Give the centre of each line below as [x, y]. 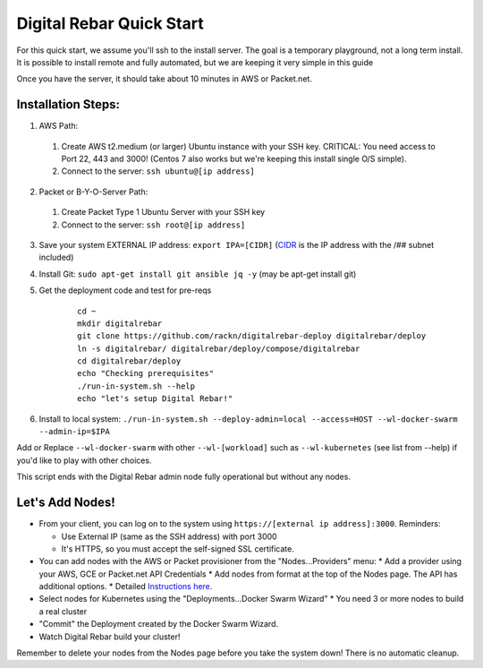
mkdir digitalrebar [120, 323]
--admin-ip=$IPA [75, 432]
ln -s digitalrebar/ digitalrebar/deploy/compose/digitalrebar [219, 348]
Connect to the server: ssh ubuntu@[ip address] [158, 171]
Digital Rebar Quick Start [110, 23]
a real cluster [63, 611]
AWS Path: [59, 126]
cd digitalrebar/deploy [129, 361]
